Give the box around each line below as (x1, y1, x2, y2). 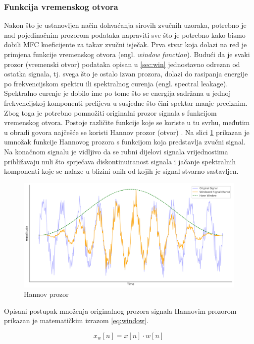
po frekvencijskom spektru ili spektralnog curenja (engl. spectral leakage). (4, 78, 228, 88)
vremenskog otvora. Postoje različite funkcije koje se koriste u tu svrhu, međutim (4, 117, 250, 128)
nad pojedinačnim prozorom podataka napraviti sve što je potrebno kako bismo (4, 29, 246, 40)
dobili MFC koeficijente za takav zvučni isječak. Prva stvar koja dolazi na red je (4, 39, 247, 50)
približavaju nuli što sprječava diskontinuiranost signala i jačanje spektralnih (4, 156, 236, 166)
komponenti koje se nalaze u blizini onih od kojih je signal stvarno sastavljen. (4, 166, 239, 176)
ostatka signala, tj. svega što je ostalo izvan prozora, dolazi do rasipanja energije (4, 69, 248, 79)
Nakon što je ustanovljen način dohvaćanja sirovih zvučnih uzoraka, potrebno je (4, 20, 247, 30)
